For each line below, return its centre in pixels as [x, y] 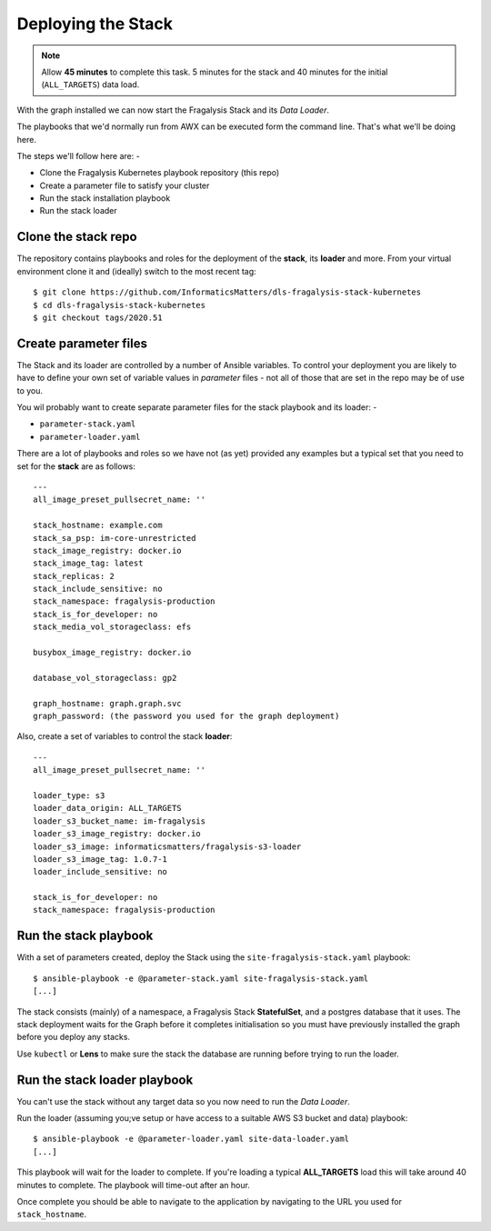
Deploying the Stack [95, 24]
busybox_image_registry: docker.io [112, 653]
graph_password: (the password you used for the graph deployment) [186, 716]
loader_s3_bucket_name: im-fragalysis [120, 821]
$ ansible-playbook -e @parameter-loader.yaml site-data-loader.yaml [191, 1139]
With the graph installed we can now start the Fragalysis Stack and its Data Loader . [173, 110]
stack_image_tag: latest [88, 563]
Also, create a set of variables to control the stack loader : [125, 736]
